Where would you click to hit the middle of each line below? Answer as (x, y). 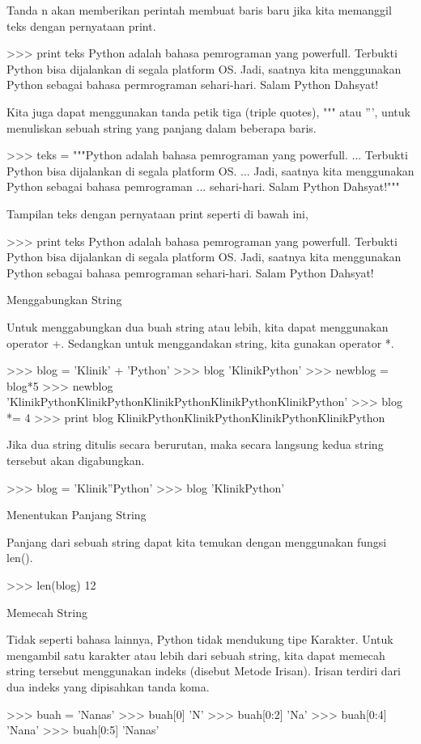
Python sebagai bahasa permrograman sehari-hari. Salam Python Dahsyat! (193, 85)
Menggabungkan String (64, 300)
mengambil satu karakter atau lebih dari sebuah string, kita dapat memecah (196, 655)
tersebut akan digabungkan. (76, 461)
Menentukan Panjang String (77, 515)
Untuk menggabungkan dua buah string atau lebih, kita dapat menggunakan (198, 326)
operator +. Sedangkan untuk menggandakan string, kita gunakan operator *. (200, 342)
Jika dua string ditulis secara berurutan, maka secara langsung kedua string (195, 444)
